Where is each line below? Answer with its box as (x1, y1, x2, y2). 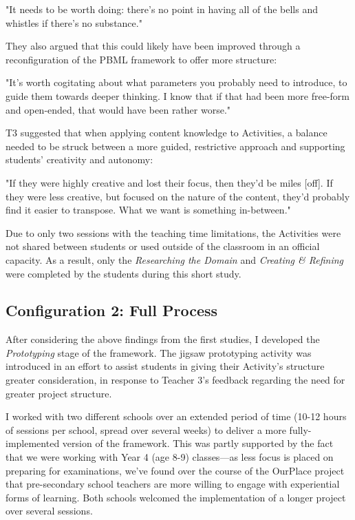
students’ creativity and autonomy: (6, 152, 153, 167)
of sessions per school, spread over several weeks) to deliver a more (6, 422, 286, 437)
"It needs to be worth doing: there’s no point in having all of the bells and (6, 2, 318, 16)
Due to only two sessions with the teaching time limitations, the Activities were (6, 225, 341, 240)
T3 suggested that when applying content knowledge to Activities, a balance (6, 125, 327, 140)
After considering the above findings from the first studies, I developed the (6, 332, 320, 346)
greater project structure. (6, 386, 112, 400)
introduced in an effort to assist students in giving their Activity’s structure (6, 359, 325, 373)
